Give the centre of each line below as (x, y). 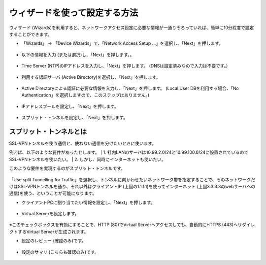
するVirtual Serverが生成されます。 (53, 232)
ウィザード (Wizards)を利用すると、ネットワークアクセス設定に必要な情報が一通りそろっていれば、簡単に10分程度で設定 (132, 28)
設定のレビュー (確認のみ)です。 (54, 241)
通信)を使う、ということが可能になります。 (53, 193)
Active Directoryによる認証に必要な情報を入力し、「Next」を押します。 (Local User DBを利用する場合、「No (130, 88)
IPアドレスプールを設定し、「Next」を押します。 (70, 106)
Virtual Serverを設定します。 (50, 214)
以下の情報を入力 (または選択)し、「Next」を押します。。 (78, 55)
